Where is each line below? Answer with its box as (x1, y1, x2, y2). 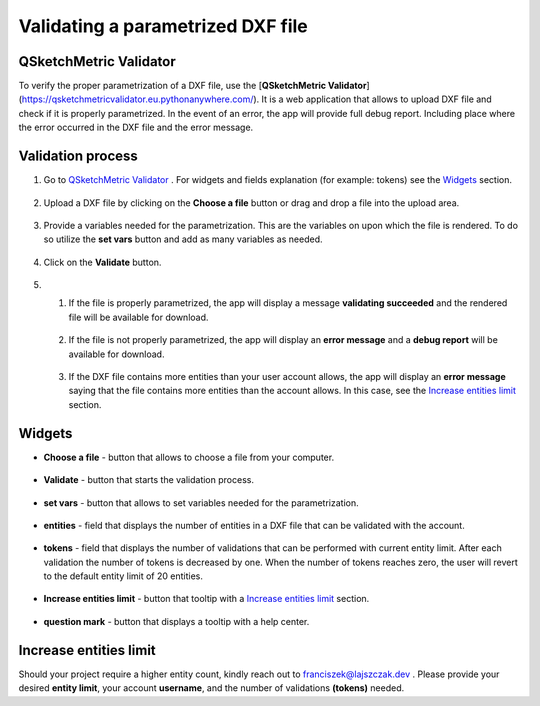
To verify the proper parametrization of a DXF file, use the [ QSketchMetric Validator (18, 80, 367, 92)
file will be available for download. (68, 311, 209, 323)
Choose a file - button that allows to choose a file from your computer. (43, 451, 335, 463)
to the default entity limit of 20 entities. (43, 570, 204, 582)
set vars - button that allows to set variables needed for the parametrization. (43, 496, 359, 509)
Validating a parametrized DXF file (18, 15, 309, 37)
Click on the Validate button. (43, 256, 162, 268)
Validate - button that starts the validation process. (43, 474, 255, 486)
